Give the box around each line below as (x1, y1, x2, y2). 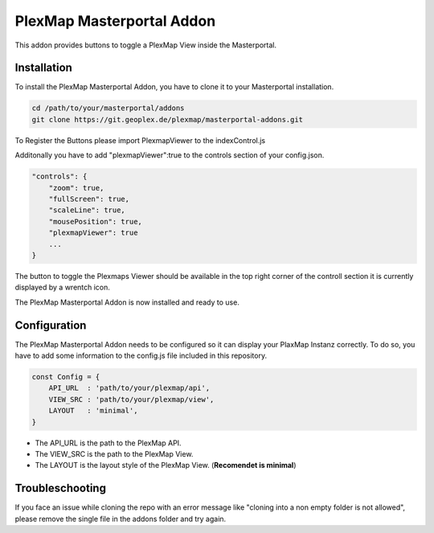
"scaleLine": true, (48, 206, 126, 215)
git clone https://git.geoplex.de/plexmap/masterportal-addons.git (31, 115, 304, 124)
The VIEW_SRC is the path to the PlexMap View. (35, 449, 194, 458)
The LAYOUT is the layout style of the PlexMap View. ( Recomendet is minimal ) (35, 461, 297, 470)
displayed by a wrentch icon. (14, 282, 110, 293)
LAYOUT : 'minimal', (48, 406, 138, 416)
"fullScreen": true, (48, 194, 130, 203)
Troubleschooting (14, 482, 106, 495)
